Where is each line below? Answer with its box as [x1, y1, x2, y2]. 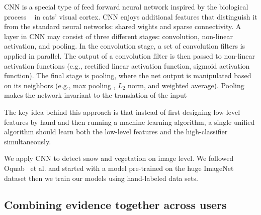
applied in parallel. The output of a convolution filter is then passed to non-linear [4, 50, 255, 61]
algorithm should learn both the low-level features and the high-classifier [4, 126, 228, 137]
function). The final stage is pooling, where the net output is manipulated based [4, 70, 251, 81]
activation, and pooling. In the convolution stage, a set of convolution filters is [4, 41, 245, 51]
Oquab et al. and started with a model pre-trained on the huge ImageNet [4, 162, 234, 173]
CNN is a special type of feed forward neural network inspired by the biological [4, 2, 248, 12]
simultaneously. [4, 136, 51, 146]
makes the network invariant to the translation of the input [4, 90, 187, 100]
